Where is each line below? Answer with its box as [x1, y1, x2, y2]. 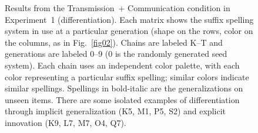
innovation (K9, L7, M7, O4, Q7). [5, 116, 126, 128]
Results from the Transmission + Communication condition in [5, 2, 230, 13]
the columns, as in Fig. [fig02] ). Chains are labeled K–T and [5, 36, 223, 48]
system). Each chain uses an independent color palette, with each [5, 59, 240, 71]
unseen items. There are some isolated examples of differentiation [5, 93, 240, 105]
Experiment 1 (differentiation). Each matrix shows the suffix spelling [5, 13, 254, 25]
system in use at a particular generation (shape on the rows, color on [5, 25, 253, 37]
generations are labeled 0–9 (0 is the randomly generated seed [5, 47, 227, 60]
